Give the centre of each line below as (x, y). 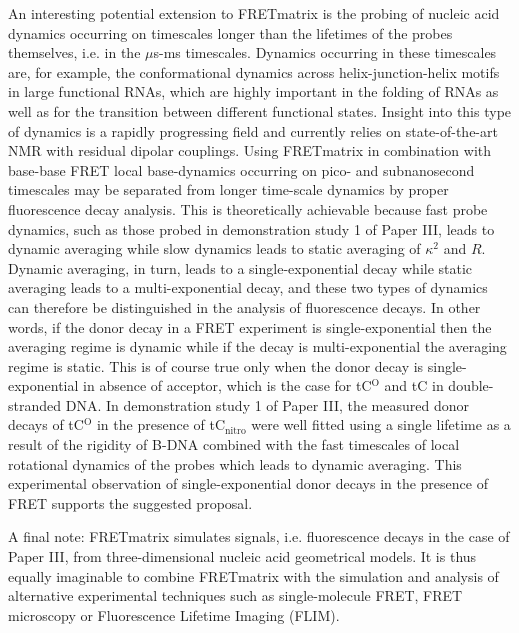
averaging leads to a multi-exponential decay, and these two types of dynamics (248, 287)
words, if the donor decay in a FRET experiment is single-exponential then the (250, 326)
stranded (35, 404)
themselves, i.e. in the (74, 52)
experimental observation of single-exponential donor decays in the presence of (248, 483)
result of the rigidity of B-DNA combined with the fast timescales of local (234, 444)
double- (471, 385)
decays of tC (46, 424)
